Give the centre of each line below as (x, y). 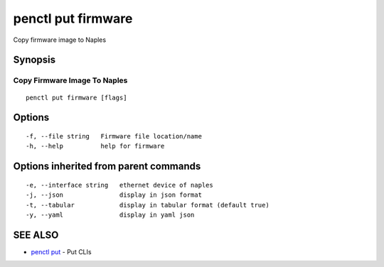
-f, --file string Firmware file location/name (114, 136)
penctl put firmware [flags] (76, 97)
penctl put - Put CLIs (61, 251)
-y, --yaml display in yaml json (110, 214)
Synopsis (34, 60)
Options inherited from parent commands (107, 167)
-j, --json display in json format (114, 195)
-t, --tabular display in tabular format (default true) (148, 205)
